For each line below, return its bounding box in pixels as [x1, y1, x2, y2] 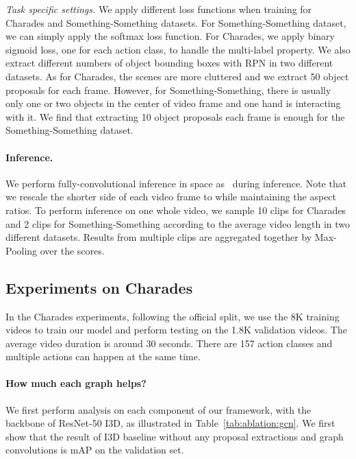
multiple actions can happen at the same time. [5, 349, 201, 364]
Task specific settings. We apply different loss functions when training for [5, 2, 312, 16]
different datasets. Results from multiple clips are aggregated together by [5, 230, 312, 244]
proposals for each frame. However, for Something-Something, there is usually [5, 82, 331, 97]
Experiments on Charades [5, 276, 193, 298]
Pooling [5, 243, 38, 257]
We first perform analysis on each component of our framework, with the [5, 402, 311, 416]
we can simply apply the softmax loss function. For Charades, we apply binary [5, 29, 335, 43]
